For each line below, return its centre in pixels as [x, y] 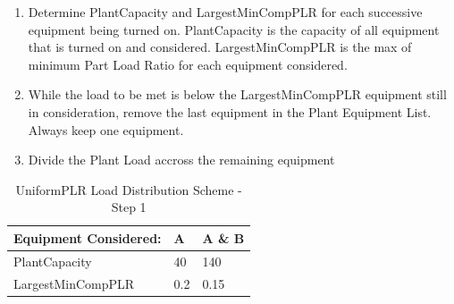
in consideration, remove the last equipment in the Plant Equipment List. [230, 111]
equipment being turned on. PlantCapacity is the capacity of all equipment [234, 29]
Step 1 [129, 207]
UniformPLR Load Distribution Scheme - [129, 189]
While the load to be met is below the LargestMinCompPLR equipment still [237, 94]
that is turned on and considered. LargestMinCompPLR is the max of [220, 47]
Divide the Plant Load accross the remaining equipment [181, 160]
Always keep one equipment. [106, 129]
